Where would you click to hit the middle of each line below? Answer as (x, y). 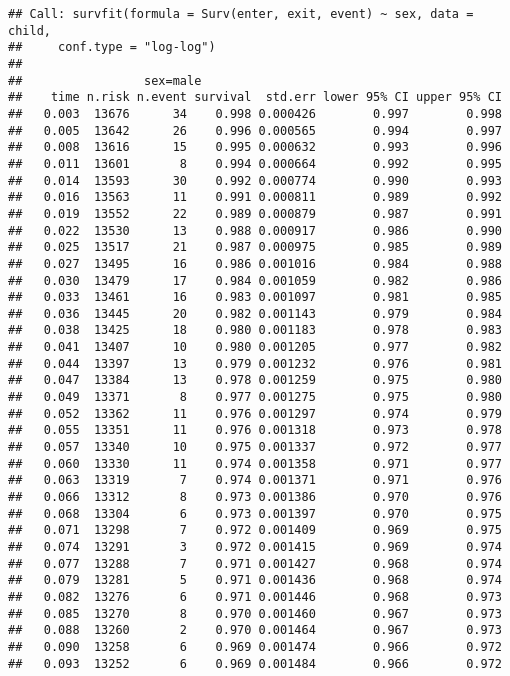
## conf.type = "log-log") (112, 47)
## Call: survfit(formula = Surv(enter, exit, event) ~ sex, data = (241, 14)
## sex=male (105, 80)
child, (29, 30)
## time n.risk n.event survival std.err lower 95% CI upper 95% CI (255, 97)
